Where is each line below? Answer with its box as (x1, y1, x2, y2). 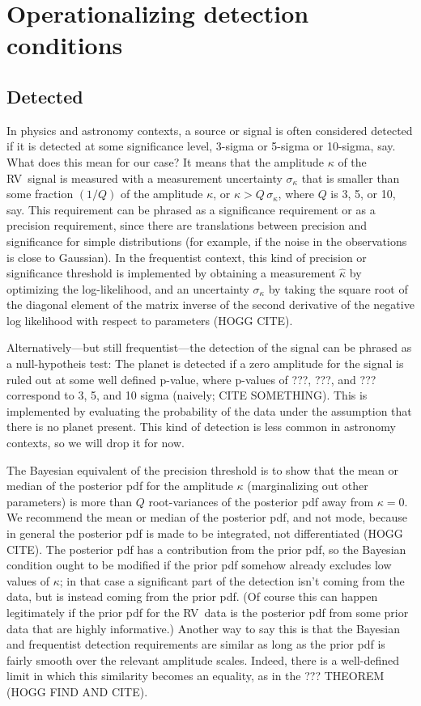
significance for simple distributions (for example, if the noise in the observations (6, 232, 407, 249)
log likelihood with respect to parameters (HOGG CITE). (6, 311, 293, 328)
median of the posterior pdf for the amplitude (6, 477, 233, 494)
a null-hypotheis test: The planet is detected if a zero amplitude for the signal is (6, 355, 404, 372)
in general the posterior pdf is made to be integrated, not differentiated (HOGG (6, 525, 403, 542)
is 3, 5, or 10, (330, 185, 396, 202)
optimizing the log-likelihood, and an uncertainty (6, 280, 249, 297)
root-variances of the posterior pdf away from (148, 493, 374, 509)
